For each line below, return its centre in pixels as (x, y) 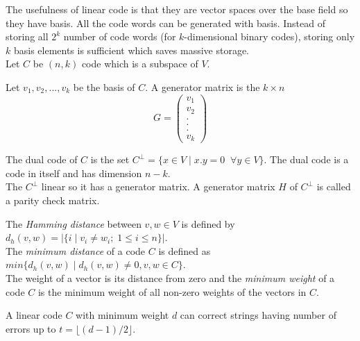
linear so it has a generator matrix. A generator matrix (158, 186)
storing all (27, 36)
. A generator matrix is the (203, 86)
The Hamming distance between (74, 223)
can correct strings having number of (258, 315)
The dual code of (42, 159)
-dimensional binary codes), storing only (269, 36)
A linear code (34, 315)
